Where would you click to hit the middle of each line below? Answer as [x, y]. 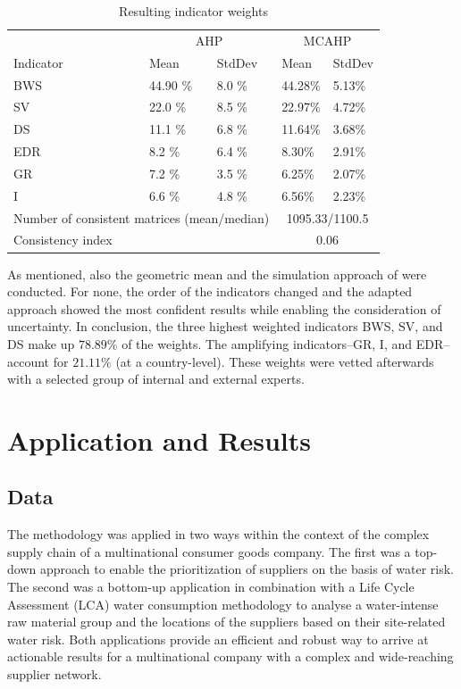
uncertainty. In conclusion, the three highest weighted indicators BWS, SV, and [225, 326]
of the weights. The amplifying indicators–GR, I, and [267, 343]
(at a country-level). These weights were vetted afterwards [275, 361]
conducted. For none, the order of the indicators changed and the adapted [210, 291]
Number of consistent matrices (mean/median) [142, 217]
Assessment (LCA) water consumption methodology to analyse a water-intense [223, 604]
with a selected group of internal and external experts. [156, 379]
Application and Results [159, 440]
